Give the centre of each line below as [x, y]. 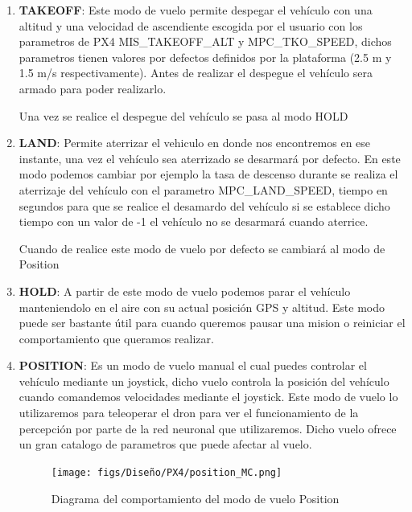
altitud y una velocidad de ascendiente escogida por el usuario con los [191, 25]
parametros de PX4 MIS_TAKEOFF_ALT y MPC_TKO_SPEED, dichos [205, 41]
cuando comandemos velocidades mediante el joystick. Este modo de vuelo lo [208, 397]
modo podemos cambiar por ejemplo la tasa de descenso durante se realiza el [208, 174]
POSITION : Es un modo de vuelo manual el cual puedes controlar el [193, 365]
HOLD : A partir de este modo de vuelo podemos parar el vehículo [185, 291]
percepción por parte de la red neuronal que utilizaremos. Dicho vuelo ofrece [208, 428]
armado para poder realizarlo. [93, 88]
